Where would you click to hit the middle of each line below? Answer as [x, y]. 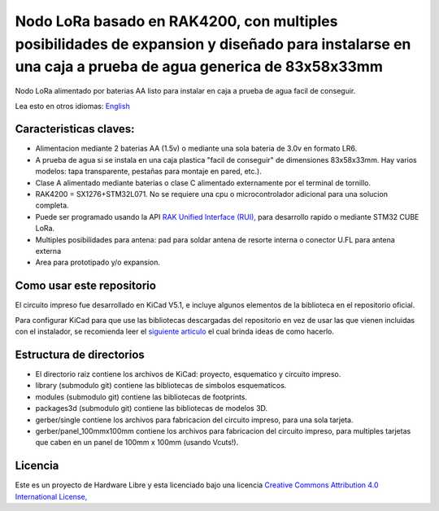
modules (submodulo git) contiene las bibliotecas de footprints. [141, 397]
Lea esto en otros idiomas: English [72, 106]
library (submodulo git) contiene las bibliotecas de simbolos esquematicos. [161, 386]
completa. [52, 205]
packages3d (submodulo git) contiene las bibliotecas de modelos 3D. [152, 408]
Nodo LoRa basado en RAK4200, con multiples [176, 21]
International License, [51, 496]
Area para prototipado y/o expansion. [98, 262]
